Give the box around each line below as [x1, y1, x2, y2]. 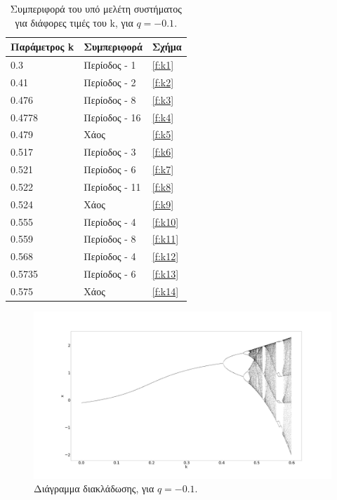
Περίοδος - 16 [84, 109, 141, 124]
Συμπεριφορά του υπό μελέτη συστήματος [10, 1, 182, 15]
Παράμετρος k [11, 39, 74, 54]
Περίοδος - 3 [84, 144, 136, 159]
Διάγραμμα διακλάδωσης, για [34, 481, 154, 496]
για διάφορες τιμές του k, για [15, 15, 133, 29]
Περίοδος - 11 [84, 179, 141, 194]
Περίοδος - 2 [84, 74, 136, 89]
